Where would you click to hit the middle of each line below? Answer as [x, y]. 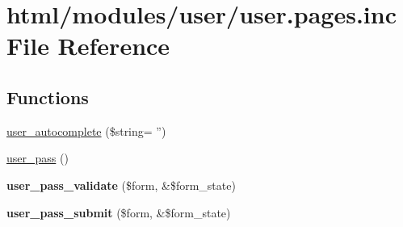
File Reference [88, 46]
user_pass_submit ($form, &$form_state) [119, 212]
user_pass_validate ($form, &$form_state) [121, 185]
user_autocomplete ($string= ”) [86, 130]
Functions [48, 97]
